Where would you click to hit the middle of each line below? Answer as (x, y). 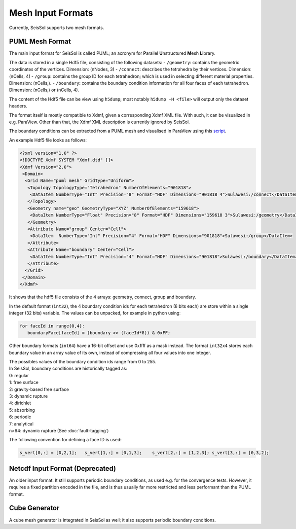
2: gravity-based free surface (39, 389)
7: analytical (21, 423)
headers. (18, 106)
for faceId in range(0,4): (52, 326)
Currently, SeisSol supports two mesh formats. (56, 28)
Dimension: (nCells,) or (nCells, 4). (44, 90)
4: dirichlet (20, 403)
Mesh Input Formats (51, 13)
